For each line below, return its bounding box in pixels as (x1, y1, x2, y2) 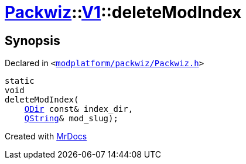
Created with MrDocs (5, 131, 87, 142)
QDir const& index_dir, (24, 104, 134, 114)
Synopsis (5, 33, 60, 48)
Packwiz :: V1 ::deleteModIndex (5, 2, 242, 22)
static (5, 76, 35, 86)
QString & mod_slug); (24, 114, 118, 124)
